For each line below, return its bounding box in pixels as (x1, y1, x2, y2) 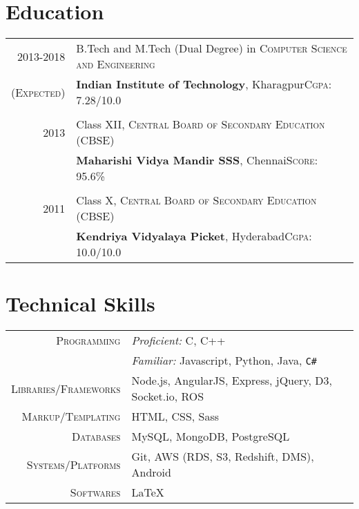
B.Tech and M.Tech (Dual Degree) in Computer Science (76, 40, 347, 57)
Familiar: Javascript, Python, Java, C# (131, 352, 318, 369)
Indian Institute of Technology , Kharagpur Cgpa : (76, 76, 332, 93)
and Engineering (76, 56, 155, 73)
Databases (71, 428, 121, 445)
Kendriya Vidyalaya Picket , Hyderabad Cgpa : (76, 228, 312, 244)
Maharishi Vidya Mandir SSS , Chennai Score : (76, 152, 318, 169)
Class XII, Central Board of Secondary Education (76, 116, 325, 133)
